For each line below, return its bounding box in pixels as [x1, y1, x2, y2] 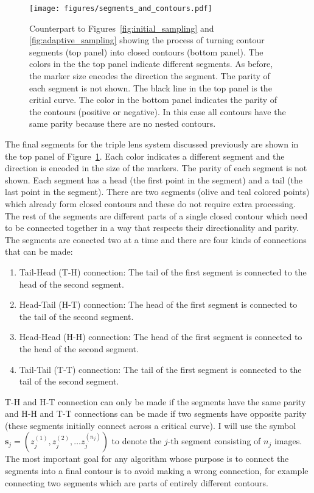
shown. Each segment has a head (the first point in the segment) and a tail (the [5, 173, 303, 186]
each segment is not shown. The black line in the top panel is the [29, 81, 272, 94]
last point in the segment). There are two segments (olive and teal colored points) [5, 185, 310, 198]
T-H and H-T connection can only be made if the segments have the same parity [5, 395, 306, 408]
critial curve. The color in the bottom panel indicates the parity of [29, 93, 277, 106]
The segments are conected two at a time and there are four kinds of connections [5, 233, 307, 246]
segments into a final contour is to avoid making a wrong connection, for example [5, 464, 309, 477]
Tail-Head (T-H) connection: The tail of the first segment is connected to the [19, 265, 307, 278]
